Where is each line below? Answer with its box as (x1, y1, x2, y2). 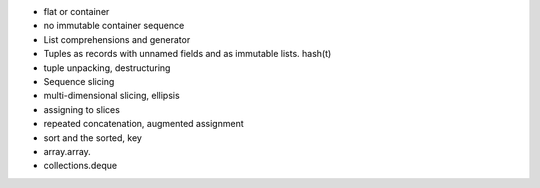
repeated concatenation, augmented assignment (43, 118, 244, 130)
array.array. (43, 145, 92, 157)
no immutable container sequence (43, 20, 185, 32)
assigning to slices (43, 103, 120, 115)
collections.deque (43, 160, 118, 172)
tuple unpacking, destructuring (43, 61, 171, 74)
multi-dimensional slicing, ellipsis (43, 90, 180, 102)
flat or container (43, 6, 110, 17)
